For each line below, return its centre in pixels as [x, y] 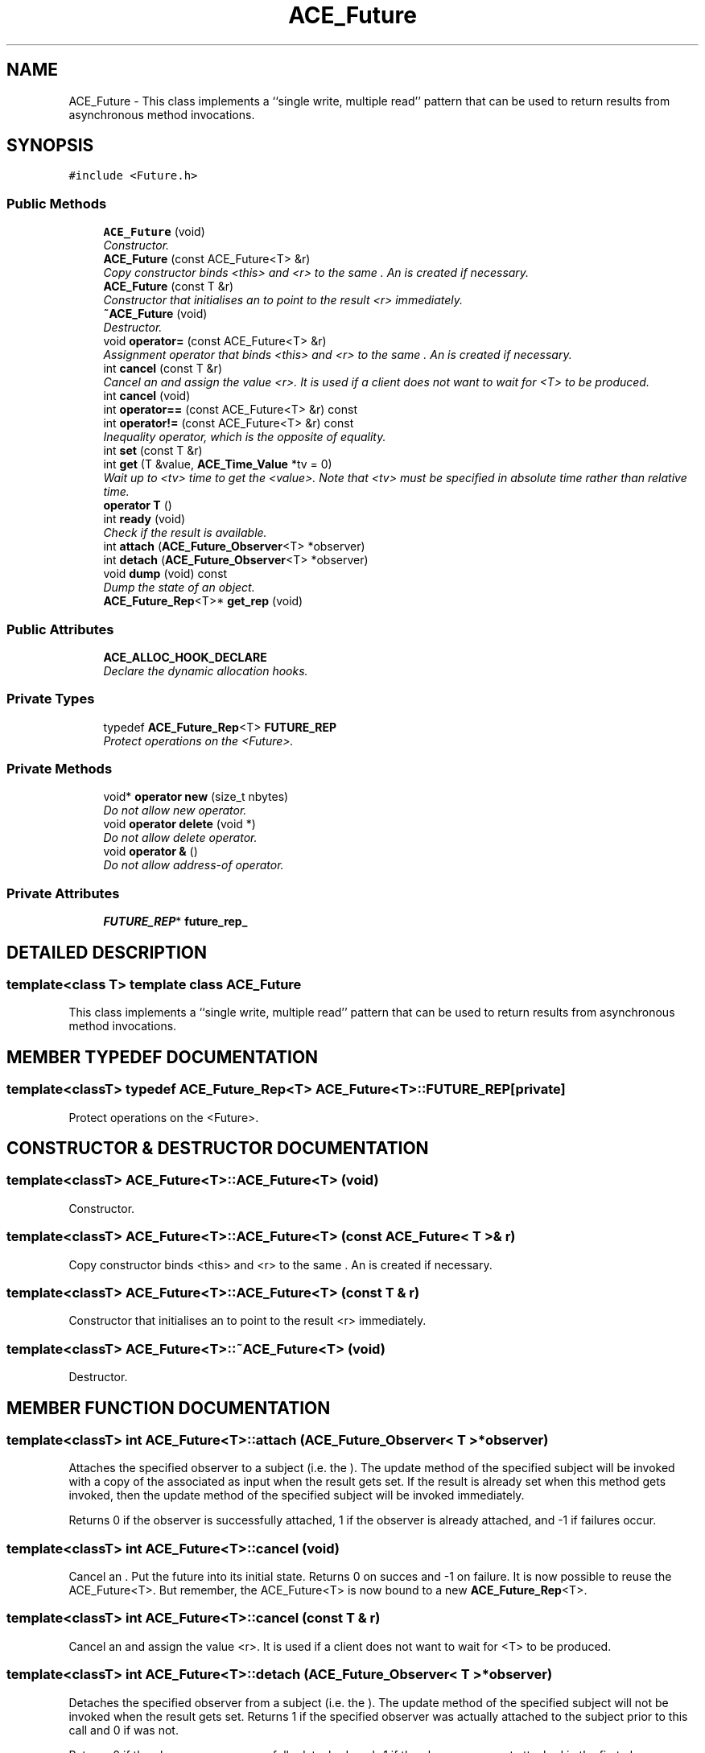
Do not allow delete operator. [180, 838]
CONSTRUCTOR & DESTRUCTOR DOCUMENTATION [218, 1149]
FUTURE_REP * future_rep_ [175, 922]
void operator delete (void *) [179, 824]
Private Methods [60, 769]
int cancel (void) [147, 396]
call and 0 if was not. [124, 1730]
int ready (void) [144, 519]
